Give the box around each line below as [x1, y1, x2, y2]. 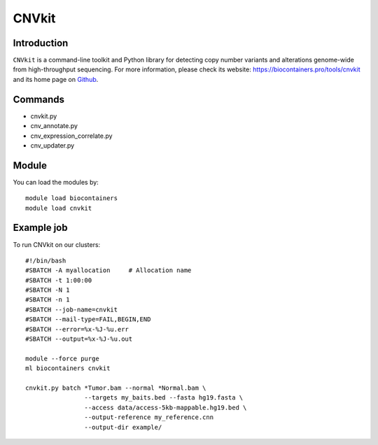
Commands [13, 93, 65, 105]
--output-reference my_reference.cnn [84, 414, 213, 421]
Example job [13, 222, 68, 234]
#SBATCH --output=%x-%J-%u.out [25, 335, 133, 343]
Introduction [13, 37, 69, 49]
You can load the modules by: [13, 178, 99, 186]
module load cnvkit [25, 204, 92, 212]
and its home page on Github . [13, 75, 99, 83]
